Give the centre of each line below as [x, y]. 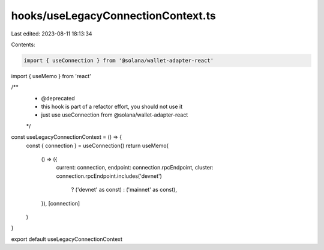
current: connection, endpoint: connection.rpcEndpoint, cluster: [135, 168]
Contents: [23, 44]
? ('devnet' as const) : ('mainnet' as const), [124, 190]
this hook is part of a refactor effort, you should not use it [112, 107]
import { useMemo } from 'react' [51, 76]
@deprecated [58, 98]
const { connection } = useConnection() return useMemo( [97, 145]
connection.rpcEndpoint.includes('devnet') [109, 176]
